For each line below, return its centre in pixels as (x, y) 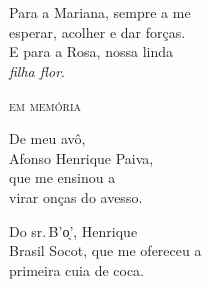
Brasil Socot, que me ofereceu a (105, 250)
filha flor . (37, 70)
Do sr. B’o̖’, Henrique (73, 230)
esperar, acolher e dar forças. (97, 31)
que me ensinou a (62, 177)
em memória (45, 104)
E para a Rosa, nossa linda (91, 51)
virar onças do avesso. (76, 196)
